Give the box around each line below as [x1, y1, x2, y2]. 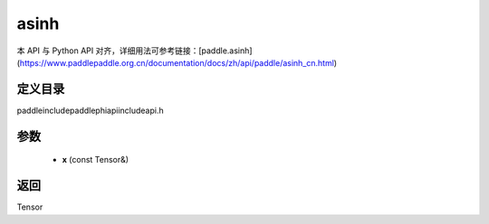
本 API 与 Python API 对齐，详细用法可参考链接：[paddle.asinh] [16, 45, 253, 56]
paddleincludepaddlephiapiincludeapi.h [16, 105, 164, 116]
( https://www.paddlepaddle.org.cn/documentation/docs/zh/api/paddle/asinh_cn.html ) [16, 57, 338, 68]
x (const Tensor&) [62, 154, 129, 165]
